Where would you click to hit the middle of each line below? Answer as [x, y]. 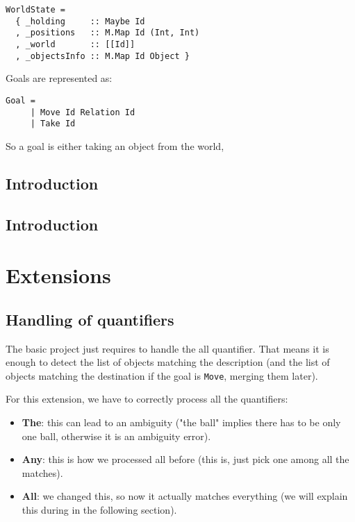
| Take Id [53, 124]
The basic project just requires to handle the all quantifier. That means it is [167, 348]
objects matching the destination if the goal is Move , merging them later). [162, 375]
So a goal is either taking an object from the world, [115, 145]
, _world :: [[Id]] [75, 44]
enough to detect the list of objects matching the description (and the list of [168, 362]
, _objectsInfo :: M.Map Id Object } [102, 56]
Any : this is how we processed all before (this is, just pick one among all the [185, 459]
